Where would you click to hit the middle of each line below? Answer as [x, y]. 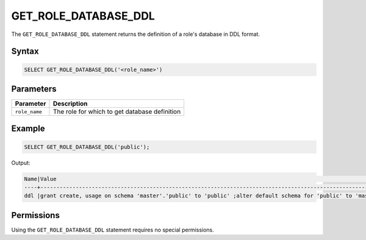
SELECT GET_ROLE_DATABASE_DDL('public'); [87, 147]
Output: [21, 163]
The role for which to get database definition [117, 111]
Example [28, 129]
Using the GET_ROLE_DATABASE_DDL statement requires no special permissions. [113, 230]
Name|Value [40, 179]
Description [70, 104]
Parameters [34, 89]
